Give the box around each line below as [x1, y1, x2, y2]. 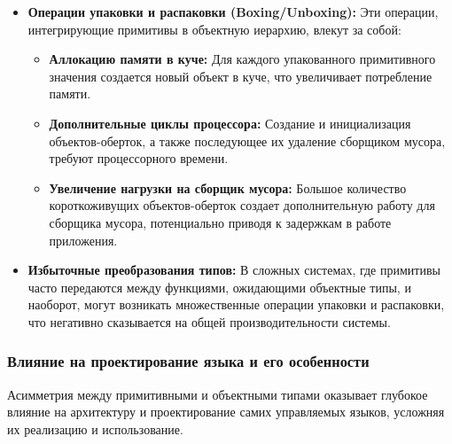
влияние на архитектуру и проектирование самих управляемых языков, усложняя [7, 402, 445, 421]
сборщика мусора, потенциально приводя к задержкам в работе [49, 213, 392, 231]
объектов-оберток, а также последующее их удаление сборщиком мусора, [49, 131, 446, 150]
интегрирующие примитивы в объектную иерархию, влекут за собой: [27, 19, 401, 38]
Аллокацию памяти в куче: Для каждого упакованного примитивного [49, 50, 436, 68]
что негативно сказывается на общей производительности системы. [27, 312, 391, 331]
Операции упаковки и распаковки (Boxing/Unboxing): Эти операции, [27, 3, 439, 20]
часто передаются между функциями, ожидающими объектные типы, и [27, 277, 411, 296]
